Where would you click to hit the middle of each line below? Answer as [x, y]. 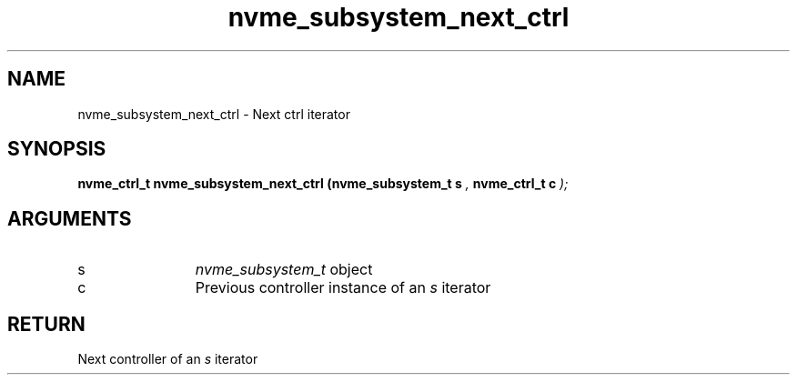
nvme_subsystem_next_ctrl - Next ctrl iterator [214, 114]
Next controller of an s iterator [168, 359]
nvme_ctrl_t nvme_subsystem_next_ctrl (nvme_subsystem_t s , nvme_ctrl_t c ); [323, 184]
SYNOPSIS [57, 149]
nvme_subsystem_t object [284, 270]
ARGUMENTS [70, 218]
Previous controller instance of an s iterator [343, 288]
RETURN [46, 324]
